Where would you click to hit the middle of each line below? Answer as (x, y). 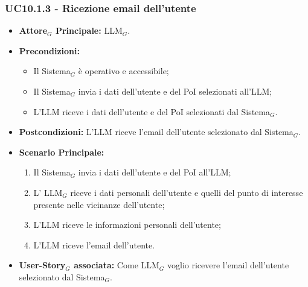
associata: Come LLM (117, 265)
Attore (33, 30)
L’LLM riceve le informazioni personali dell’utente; (127, 225)
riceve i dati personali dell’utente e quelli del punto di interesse (187, 192)
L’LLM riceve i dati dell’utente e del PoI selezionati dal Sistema (152, 111)
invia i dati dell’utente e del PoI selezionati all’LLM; (175, 91)
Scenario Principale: (62, 152)
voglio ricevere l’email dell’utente (228, 265)
